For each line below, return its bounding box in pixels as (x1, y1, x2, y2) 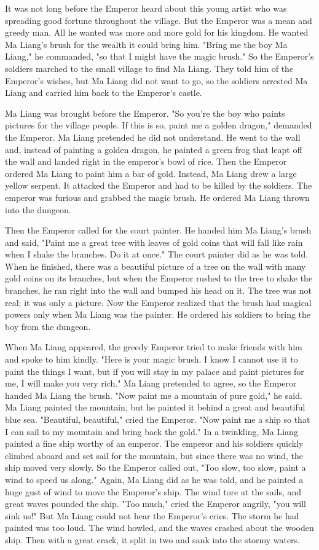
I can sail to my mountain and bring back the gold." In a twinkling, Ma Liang (5, 425, 298, 438)
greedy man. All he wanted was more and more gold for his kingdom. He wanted (5, 26, 309, 39)
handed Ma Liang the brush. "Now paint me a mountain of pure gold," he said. (5, 388, 302, 401)
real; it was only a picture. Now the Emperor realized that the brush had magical (5, 296, 312, 308)
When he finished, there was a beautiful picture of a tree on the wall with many (5, 259, 306, 272)
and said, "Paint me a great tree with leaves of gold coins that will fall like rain (5, 235, 303, 248)
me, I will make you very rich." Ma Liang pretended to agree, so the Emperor (5, 377, 297, 390)
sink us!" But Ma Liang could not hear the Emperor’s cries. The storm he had (5, 509, 299, 522)
